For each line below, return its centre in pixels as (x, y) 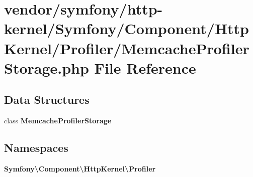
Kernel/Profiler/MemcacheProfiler (127, 48)
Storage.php (47, 67)
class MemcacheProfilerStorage (58, 121)
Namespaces (36, 148)
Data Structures (47, 100)
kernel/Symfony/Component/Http (127, 28)
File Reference (145, 67)
